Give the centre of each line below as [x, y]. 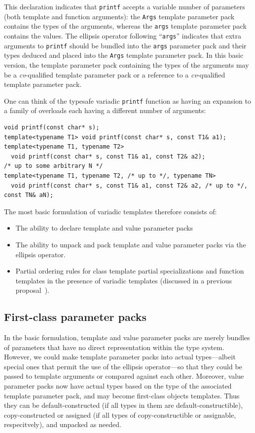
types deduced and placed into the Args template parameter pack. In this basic [124, 55]
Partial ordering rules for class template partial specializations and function [130, 271]
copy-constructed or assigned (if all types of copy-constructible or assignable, [120, 414]
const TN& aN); [29, 195]
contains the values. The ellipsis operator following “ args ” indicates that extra [123, 35]
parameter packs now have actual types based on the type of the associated [118, 386]
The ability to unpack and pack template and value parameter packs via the [131, 244]
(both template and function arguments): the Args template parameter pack [119, 16]
